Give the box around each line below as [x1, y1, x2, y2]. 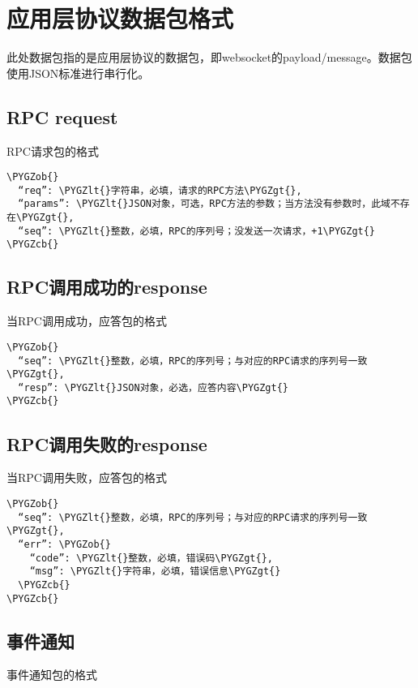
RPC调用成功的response [6, 274, 207, 299]
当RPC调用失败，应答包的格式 [6, 469, 167, 486]
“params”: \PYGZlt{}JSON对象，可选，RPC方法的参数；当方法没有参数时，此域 [18, 198, 390, 210]
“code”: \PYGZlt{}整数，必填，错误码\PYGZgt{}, [29, 552, 273, 564]
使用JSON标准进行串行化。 [6, 64, 150, 81]
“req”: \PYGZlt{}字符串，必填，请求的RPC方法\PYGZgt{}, [18, 184, 302, 196]
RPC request [6, 104, 118, 129]
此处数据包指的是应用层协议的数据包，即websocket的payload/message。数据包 [6, 49, 412, 66]
